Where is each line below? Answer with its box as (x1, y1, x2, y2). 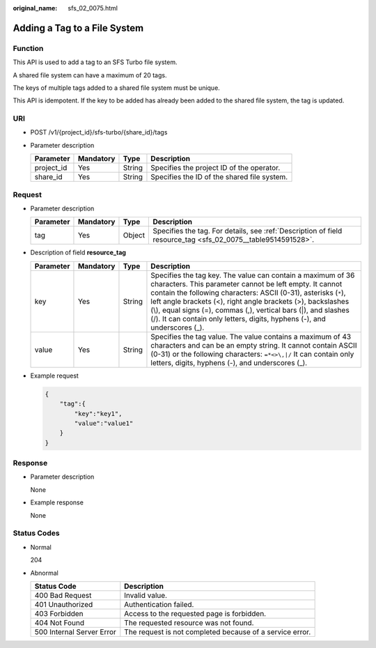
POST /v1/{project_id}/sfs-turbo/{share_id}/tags (30, 128, 168, 137)
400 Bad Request (34, 590, 92, 600)
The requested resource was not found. (124, 617, 254, 627)
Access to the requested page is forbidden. (124, 608, 267, 618)
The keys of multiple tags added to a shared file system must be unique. (13, 84, 221, 92)
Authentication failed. (124, 599, 194, 609)
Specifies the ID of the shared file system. (150, 172, 288, 182)
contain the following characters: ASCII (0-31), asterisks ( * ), (150, 288, 346, 298)
